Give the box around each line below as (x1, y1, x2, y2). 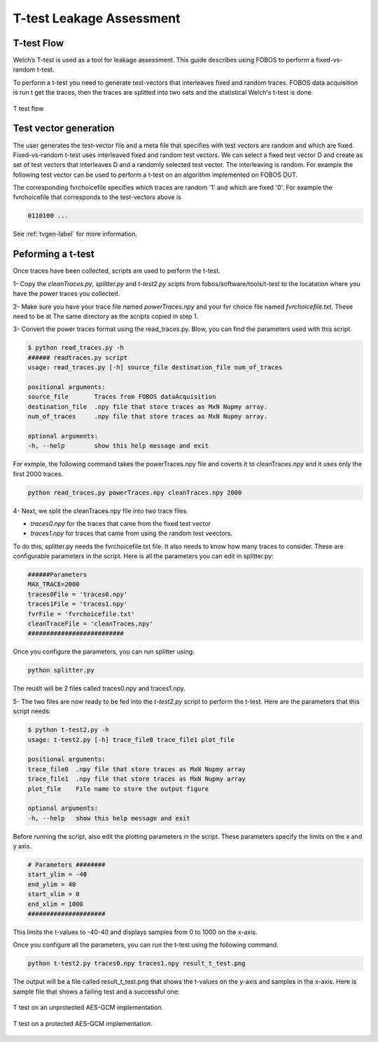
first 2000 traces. (13, 470, 64, 478)
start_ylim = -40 (27, 870, 87, 879)
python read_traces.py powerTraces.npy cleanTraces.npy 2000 (27, 488, 242, 496)
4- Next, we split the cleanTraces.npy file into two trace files (13, 506, 187, 515)
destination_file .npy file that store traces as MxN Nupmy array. (27, 402, 268, 410)
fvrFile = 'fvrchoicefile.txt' (27, 610, 136, 618)
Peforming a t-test (13, 248, 94, 260)
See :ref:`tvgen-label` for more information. (13, 230, 138, 238)
